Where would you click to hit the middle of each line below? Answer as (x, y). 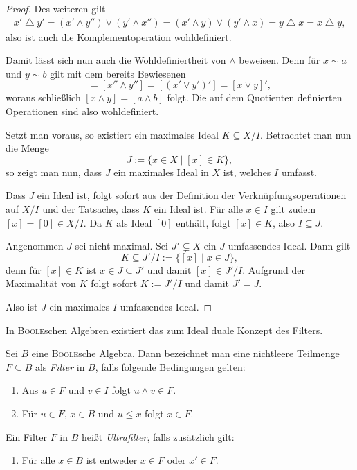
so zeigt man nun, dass (54, 172)
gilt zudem (293, 208)
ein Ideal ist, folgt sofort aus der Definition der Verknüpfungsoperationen (192, 195)
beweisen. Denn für (280, 60)
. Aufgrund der (274, 269)
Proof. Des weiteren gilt (56, 8)
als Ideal (134, 222)
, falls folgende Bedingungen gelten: (170, 366)
